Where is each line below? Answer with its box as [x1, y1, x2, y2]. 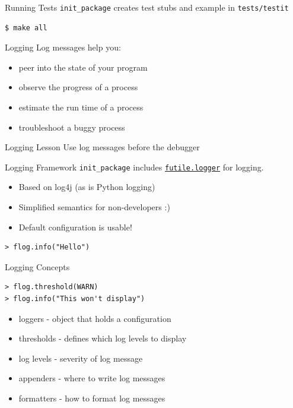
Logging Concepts [5, 260, 70, 273]
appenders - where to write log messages [18, 372, 165, 384]
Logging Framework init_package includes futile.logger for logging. [5, 160, 264, 173]
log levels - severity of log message [18, 352, 143, 364]
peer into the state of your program [18, 61, 148, 73]
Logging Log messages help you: [5, 41, 121, 53]
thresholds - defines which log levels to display [18, 332, 187, 344]
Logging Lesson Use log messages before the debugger [5, 141, 200, 153]
